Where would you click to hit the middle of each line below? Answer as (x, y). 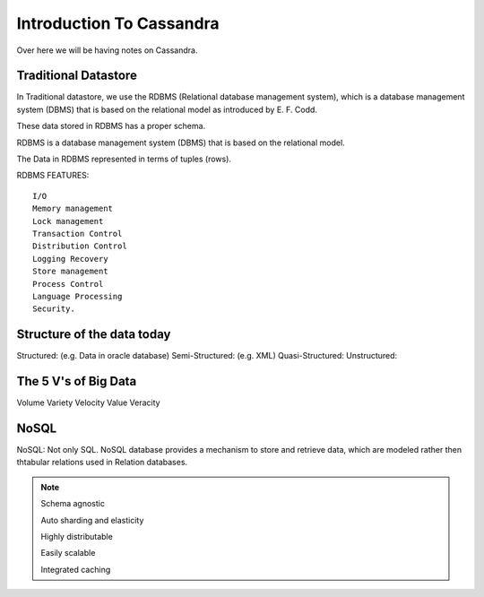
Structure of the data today (94, 335)
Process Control (68, 284)
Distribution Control (80, 246)
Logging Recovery (70, 259)
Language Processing (78, 296)
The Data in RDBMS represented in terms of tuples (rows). (124, 159)
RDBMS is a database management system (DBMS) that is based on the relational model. (181, 143)
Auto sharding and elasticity (92, 520)
